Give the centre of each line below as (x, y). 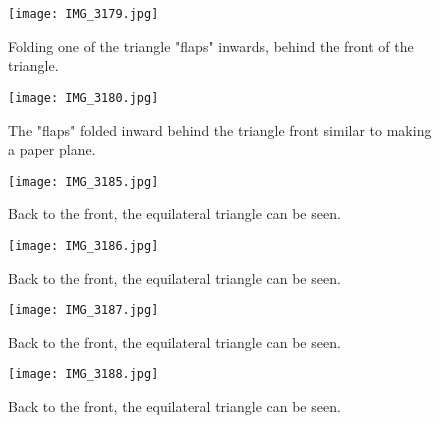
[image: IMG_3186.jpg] (83, 245)
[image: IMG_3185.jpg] (83, 181)
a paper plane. (52, 149)
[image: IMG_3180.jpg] (83, 97)
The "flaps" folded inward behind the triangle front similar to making (220, 129)
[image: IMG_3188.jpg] (83, 374)
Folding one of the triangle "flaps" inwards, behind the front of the (211, 45)
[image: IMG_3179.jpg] (83, 14)
